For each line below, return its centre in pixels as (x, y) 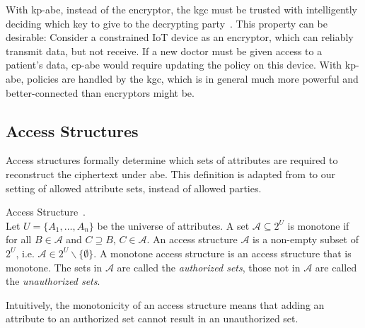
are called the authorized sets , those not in (209, 267)
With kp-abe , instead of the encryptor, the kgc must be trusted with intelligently (182, 9)
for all (19, 239)
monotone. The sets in (54, 267)
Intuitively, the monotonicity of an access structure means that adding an (165, 304)
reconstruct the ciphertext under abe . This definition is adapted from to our (171, 174)
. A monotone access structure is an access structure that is (222, 253)
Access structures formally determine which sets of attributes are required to (172, 160)
